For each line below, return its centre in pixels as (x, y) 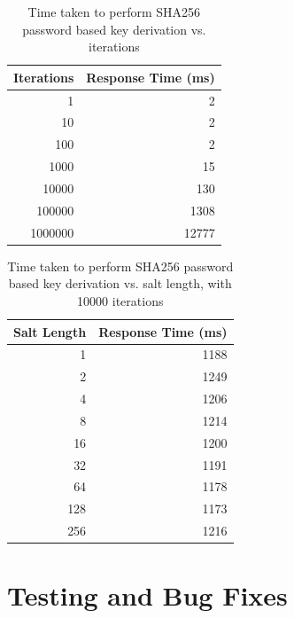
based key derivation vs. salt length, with (120, 283)
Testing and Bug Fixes (147, 595)
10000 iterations (120, 300)
